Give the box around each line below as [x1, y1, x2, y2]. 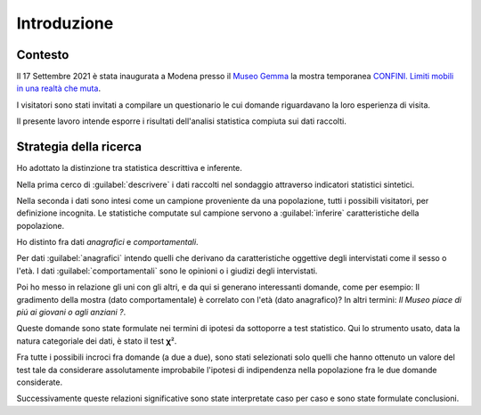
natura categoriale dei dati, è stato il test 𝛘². [16, 335, 177, 346]
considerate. [16, 377, 62, 387]
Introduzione [16, 13, 114, 33]
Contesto [16, 47, 69, 62]
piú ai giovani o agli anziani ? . [16, 307, 126, 318]
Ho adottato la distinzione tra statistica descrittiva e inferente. [16, 163, 242, 174]
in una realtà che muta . [16, 83, 102, 94]
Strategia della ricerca [16, 139, 143, 155]
